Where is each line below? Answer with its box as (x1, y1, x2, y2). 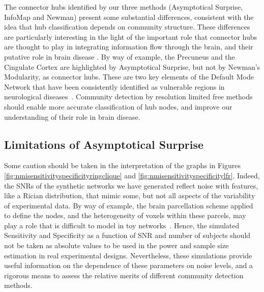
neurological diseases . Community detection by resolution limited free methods (4, 91, 253, 102)
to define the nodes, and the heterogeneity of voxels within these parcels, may (4, 210, 246, 221)
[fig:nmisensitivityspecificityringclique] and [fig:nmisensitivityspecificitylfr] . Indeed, (4, 170, 260, 180)
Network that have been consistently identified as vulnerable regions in (4, 81, 225, 92)
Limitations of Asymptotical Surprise (4, 136, 204, 152)
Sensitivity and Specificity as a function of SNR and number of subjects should (4, 230, 251, 241)
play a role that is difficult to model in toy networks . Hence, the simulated (4, 220, 240, 230)
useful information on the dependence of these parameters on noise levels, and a (4, 260, 253, 271)
